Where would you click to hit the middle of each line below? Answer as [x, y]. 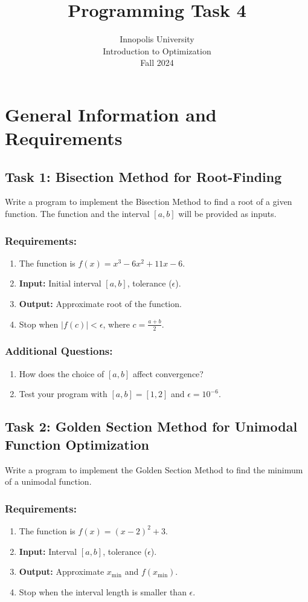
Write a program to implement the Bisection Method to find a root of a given [149, 202]
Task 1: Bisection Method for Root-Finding [143, 176]
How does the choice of [62, 373]
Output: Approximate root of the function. [100, 304]
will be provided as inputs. [227, 214]
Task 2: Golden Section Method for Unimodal [151, 426]
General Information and [111, 114]
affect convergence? [168, 373]
